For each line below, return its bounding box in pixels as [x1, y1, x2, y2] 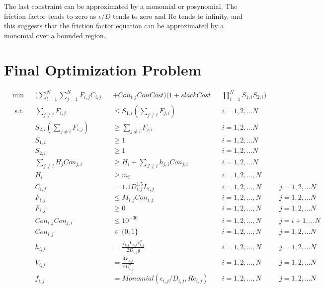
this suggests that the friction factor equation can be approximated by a [4, 20, 224, 31]
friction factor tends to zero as [4, 10, 96, 21]
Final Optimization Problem [4, 59, 202, 79]
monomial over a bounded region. [4, 30, 106, 40]
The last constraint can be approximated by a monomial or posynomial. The [4, 1, 238, 11]
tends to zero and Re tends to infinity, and [112, 10, 243, 21]
